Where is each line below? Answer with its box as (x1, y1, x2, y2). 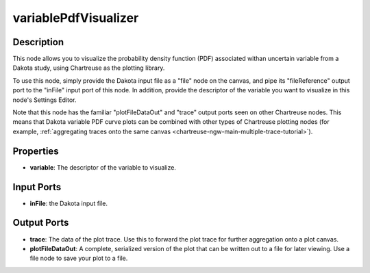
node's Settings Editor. (12, 96, 77, 104)
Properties (12, 145, 59, 157)
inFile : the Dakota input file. (29, 199, 108, 207)
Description (12, 36, 64, 48)
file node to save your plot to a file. (29, 254, 128, 263)
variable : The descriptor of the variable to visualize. (29, 163, 176, 171)
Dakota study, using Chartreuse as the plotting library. (12, 64, 165, 72)
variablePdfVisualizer (12, 10, 139, 25)
